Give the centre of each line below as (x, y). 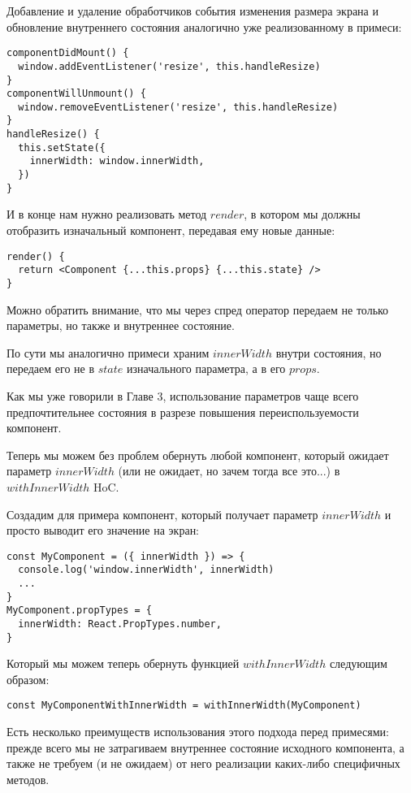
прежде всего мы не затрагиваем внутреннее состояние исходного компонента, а (205, 747)
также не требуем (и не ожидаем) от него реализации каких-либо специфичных (203, 763)
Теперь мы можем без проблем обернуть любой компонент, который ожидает (198, 455)
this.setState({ (62, 147)
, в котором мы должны (302, 214)
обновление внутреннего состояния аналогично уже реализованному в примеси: (204, 26)
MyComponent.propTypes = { (79, 611)
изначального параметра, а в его (206, 368)
